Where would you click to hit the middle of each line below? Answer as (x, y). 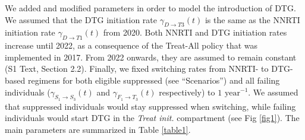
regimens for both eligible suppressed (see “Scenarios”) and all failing (154, 80)
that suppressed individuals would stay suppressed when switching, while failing (150, 106)
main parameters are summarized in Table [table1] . (98, 129)
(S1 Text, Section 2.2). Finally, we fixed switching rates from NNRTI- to (137, 69)
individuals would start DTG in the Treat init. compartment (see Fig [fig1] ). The (152, 118)
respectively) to (187, 92)
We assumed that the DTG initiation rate (81, 19)
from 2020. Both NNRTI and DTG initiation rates (195, 32)
